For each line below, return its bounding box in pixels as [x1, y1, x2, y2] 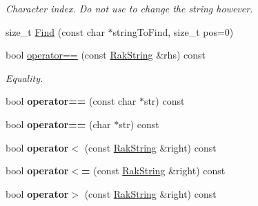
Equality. [6, 70, 43, 85]
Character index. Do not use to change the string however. [6, 1, 253, 15]
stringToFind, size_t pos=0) [112, 24, 234, 39]
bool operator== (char [6, 116, 111, 131]
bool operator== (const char [6, 94, 137, 108]
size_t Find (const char [6, 24, 105, 39]
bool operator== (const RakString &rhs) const [6, 48, 206, 62]
